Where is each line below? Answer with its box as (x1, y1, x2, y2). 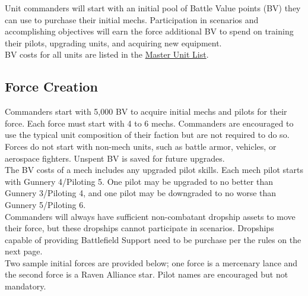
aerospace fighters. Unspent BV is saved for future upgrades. (5, 152, 225, 164)
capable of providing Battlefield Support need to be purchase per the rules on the (5, 233, 301, 245)
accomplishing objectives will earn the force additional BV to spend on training (5, 25, 294, 37)
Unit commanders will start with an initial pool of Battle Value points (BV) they (5, 2, 301, 14)
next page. (5, 245, 43, 257)
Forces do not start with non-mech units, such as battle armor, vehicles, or (5, 140, 277, 152)
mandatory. (5, 280, 46, 292)
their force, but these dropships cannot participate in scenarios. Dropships (5, 222, 274, 234)
